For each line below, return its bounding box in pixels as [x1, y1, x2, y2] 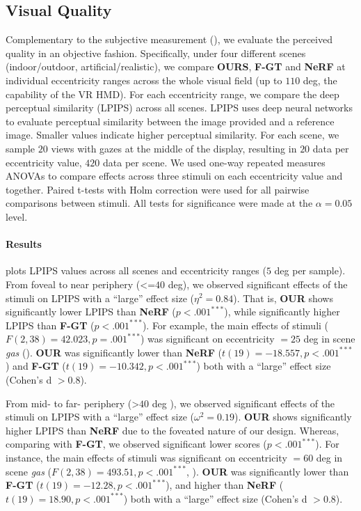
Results [6, 237, 42, 251]
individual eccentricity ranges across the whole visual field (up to [6, 72, 282, 87]
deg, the [303, 72, 337, 87]
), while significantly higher [224, 304, 340, 319]
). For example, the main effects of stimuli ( [142, 317, 329, 332]
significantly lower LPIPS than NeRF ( [6, 304, 176, 319]
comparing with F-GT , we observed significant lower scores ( [6, 437, 267, 451]
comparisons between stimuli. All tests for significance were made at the [6, 196, 313, 210]
